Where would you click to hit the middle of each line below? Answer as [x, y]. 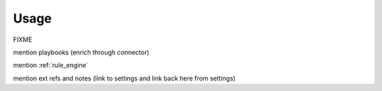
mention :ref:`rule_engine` [51, 65]
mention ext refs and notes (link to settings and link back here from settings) [125, 78]
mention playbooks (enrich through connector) [81, 52]
